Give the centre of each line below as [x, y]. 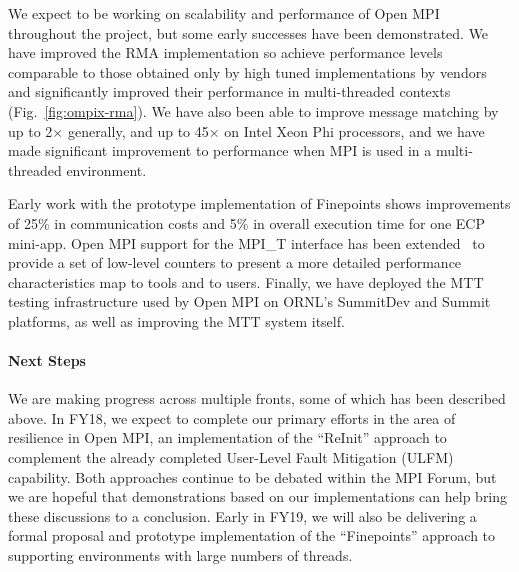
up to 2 [30, 130]
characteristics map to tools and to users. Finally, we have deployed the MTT [246, 281]
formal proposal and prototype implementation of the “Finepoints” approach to [252, 535]
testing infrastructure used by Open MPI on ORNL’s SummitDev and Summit [249, 301]
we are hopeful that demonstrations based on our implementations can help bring [258, 496]
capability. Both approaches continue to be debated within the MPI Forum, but [252, 476]
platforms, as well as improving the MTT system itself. [176, 320]
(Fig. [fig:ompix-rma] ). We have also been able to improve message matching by [253, 110]
